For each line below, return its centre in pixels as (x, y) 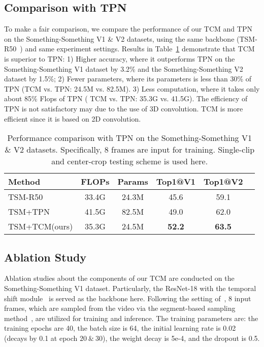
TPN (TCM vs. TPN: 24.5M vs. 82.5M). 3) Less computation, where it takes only (132, 88)
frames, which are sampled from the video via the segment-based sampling (120, 308)
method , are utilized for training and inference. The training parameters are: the (131, 318)
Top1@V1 (176, 182)
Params (133, 182)
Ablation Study (45, 257)
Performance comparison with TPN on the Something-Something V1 (129, 138)
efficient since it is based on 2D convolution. (73, 118)
